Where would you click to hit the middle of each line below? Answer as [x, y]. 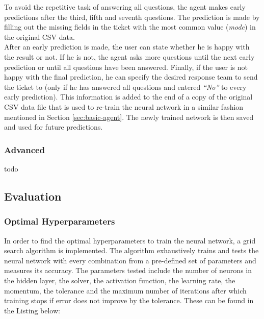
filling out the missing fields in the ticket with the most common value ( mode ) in [130, 27]
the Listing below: [32, 310]
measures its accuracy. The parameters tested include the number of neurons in [128, 270]
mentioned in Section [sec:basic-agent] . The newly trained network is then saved [129, 117]
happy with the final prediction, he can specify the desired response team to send [131, 77]
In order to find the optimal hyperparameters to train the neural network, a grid [130, 240]
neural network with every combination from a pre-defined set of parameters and [130, 260]
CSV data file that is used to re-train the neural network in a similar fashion [124, 106]
